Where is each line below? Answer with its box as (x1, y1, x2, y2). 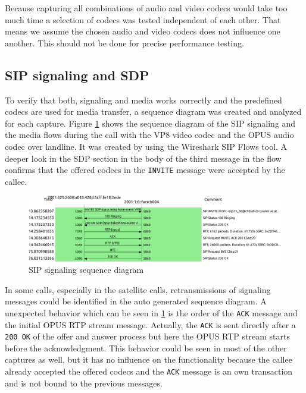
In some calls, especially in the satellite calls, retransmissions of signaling (5, 283, 271, 295)
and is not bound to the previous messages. (5, 376, 163, 389)
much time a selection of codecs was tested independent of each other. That (5, 13, 281, 26)
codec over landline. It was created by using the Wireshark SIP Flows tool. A (5, 140, 288, 152)
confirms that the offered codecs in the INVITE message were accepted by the (5, 164, 285, 176)
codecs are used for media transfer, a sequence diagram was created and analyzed (5, 105, 302, 118)
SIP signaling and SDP (5, 65, 149, 84)
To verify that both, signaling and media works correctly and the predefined (5, 93, 282, 106)
